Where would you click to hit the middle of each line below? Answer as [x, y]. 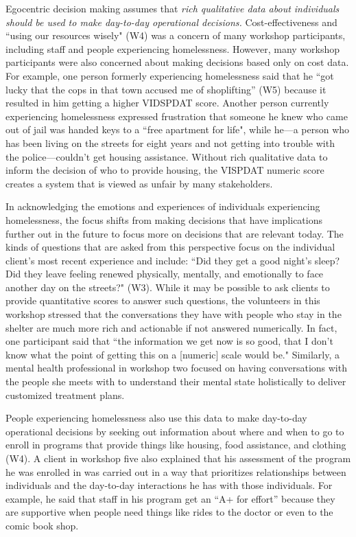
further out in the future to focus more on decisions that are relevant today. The [175, 233]
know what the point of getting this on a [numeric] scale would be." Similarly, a [173, 354]
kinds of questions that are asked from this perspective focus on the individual [170, 247]
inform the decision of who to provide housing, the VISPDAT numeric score [165, 170]
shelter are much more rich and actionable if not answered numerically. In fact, [171, 327]
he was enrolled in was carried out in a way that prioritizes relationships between [176, 471]
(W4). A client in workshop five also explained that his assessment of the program [178, 458]
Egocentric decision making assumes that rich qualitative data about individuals [173, 8]
